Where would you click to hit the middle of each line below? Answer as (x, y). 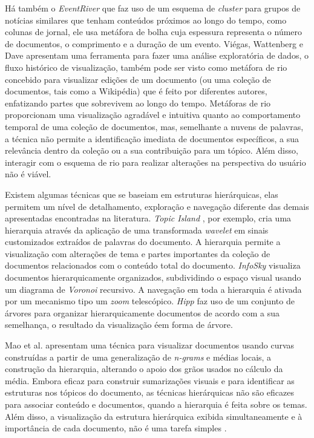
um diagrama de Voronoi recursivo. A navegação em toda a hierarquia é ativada (153, 289)
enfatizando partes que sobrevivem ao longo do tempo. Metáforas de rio (138, 103)
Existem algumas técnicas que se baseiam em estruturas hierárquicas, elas (142, 194)
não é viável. (28, 174)
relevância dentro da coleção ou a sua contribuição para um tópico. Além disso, (152, 150)
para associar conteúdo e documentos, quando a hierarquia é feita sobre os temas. (156, 404)
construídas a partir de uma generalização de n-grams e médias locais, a (138, 357)
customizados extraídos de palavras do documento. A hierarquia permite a (143, 242)
